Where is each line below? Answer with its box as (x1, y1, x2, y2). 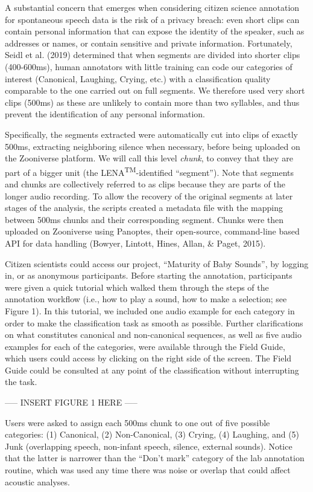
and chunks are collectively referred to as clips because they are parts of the (5, 177, 285, 190)
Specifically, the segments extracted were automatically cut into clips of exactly (5, 128, 298, 140)
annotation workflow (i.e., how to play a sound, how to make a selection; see (5, 293, 287, 305)
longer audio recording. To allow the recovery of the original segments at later (5, 189, 293, 202)
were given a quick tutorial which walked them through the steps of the (5, 280, 269, 293)
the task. (5, 375, 37, 388)
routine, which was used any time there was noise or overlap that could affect (5, 464, 291, 476)
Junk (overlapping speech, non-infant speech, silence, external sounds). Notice (5, 439, 292, 452)
